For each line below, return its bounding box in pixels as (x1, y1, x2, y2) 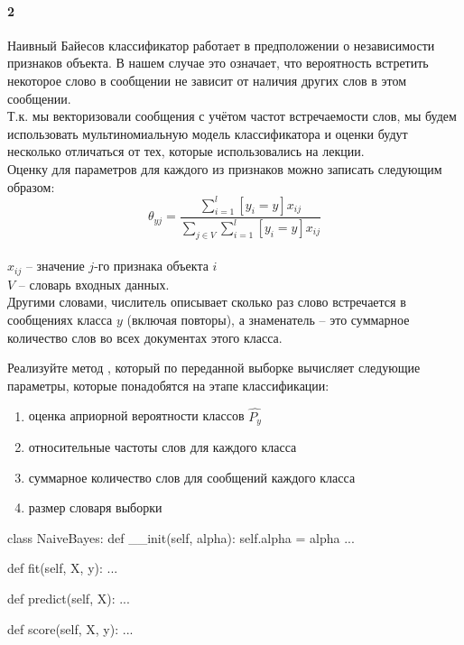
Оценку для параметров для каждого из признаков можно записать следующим (7, 159, 442, 178)
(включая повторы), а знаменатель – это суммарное (126, 310, 410, 329)
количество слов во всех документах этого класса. (7, 327, 283, 346)
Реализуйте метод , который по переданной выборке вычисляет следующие (7, 358, 421, 377)
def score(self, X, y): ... (7, 619, 134, 638)
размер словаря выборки (28, 498, 162, 517)
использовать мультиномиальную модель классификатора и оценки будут (7, 124, 408, 143)
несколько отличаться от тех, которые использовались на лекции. (7, 142, 365, 161)
